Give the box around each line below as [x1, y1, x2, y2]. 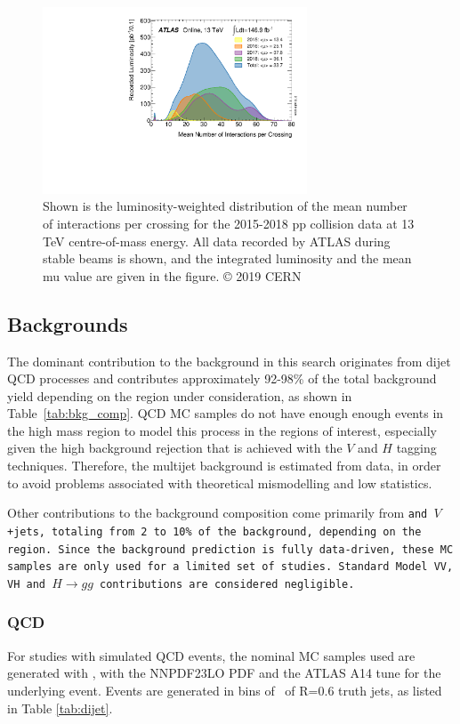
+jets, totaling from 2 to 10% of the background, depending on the [7, 525, 422, 538]
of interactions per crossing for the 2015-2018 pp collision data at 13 [43, 213, 415, 232]
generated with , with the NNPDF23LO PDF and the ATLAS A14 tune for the [7, 664, 441, 682]
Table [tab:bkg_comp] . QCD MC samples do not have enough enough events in [7, 404, 444, 422]
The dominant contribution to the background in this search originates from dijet [7, 351, 451, 370]
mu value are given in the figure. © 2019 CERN [43, 266, 302, 285]
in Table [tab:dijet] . [7, 698, 113, 717]
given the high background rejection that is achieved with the [7, 438, 343, 457]
